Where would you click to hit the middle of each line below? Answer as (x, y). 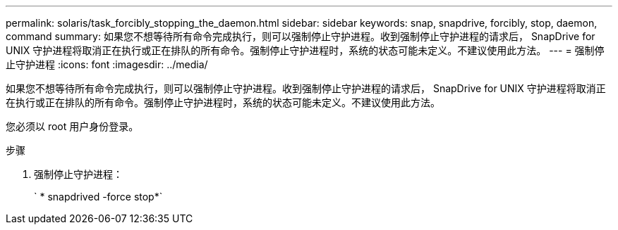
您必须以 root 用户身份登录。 (72, 126)
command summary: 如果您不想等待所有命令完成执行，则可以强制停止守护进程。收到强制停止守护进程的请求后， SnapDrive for (301, 36)
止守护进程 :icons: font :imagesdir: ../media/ (107, 64)
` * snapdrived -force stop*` (98, 197)
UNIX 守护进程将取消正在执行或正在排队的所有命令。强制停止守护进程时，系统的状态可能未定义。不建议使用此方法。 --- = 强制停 (305, 50)
